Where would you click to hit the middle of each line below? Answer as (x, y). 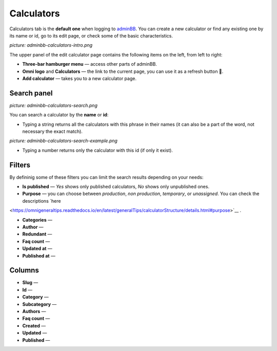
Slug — (30, 283)
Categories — (37, 220)
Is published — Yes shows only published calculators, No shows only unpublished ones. (116, 187)
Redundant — (37, 234)
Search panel (31, 93)
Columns (24, 270)
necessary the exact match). (53, 131)
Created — (34, 325)
